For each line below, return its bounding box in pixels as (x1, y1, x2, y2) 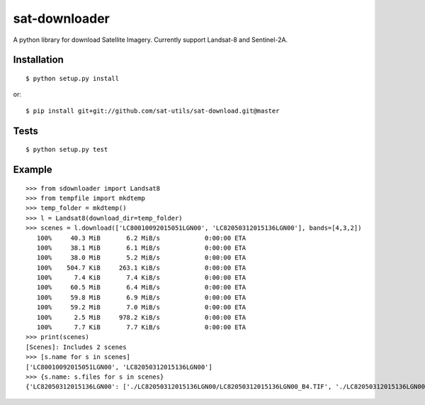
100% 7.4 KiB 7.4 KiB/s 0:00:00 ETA (36, 274, 246, 282)
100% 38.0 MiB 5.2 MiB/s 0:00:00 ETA (36, 254, 246, 262)
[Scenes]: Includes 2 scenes (25, 343, 127, 351)
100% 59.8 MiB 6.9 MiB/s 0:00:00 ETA (36, 293, 246, 301)
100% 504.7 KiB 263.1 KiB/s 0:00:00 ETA (36, 263, 246, 272)
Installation (13, 54, 64, 66)
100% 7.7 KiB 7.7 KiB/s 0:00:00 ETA (36, 323, 246, 331)
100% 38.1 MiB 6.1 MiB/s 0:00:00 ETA (36, 243, 246, 252)
